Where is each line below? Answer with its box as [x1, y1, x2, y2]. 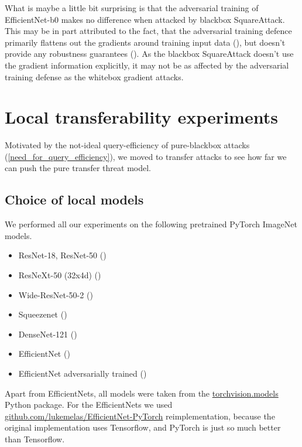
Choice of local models [5, 190, 144, 209]
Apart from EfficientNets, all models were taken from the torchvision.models [5, 387, 279, 399]
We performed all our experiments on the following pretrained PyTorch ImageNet [5, 218, 297, 230]
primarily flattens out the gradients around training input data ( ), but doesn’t [5, 36, 286, 48]
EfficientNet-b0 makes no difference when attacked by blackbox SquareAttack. [5, 13, 285, 25]
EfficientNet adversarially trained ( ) [18, 367, 147, 380]
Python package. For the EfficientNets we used [5, 398, 173, 411]
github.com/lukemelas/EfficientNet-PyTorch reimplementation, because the [5, 410, 275, 422]
